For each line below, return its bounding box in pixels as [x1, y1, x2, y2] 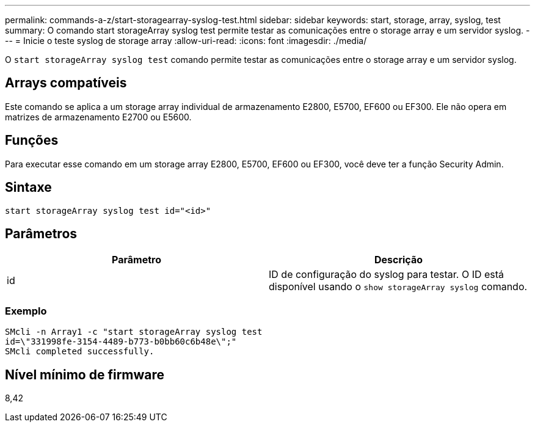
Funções [5, 133, 59, 148]
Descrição [374, 254, 423, 266]
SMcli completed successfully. [5, 346, 155, 357]
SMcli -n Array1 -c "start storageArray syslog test [5, 327, 263, 337]
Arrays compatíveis [5, 75, 127, 91]
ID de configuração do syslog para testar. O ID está [269, 268, 504, 281]
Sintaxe [5, 180, 52, 195]
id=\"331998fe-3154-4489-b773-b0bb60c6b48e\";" [5, 337, 237, 347]
